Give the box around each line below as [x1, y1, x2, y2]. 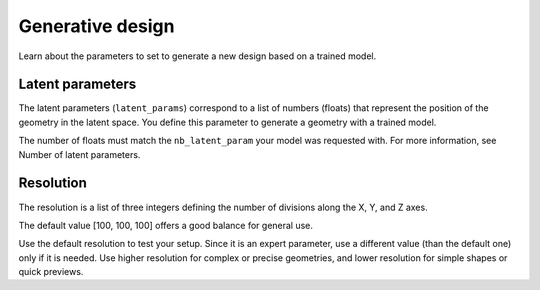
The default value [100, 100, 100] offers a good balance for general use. [18, 219, 314, 231]
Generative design [18, 15, 175, 37]
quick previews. [18, 266, 84, 278]
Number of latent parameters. [18, 148, 141, 160]
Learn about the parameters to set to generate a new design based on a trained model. [18, 50, 377, 62]
